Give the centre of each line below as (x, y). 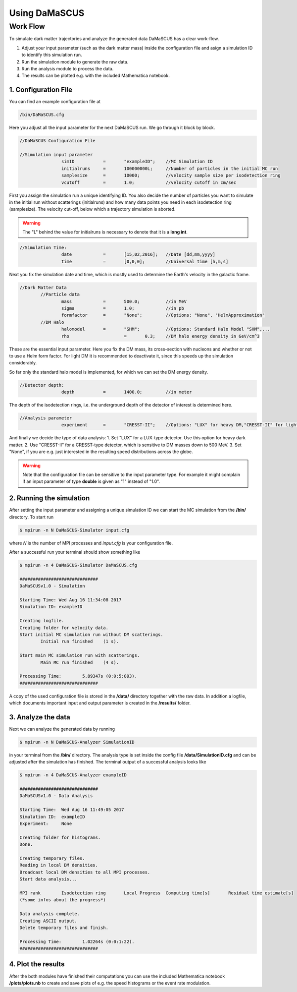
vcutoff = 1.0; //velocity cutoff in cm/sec (149, 182)
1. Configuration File (41, 90)
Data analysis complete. (50, 914)
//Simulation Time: (43, 248)
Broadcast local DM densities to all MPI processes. (85, 872)
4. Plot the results (37, 964)
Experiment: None (46, 824)
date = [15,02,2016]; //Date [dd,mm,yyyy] (138, 255)
